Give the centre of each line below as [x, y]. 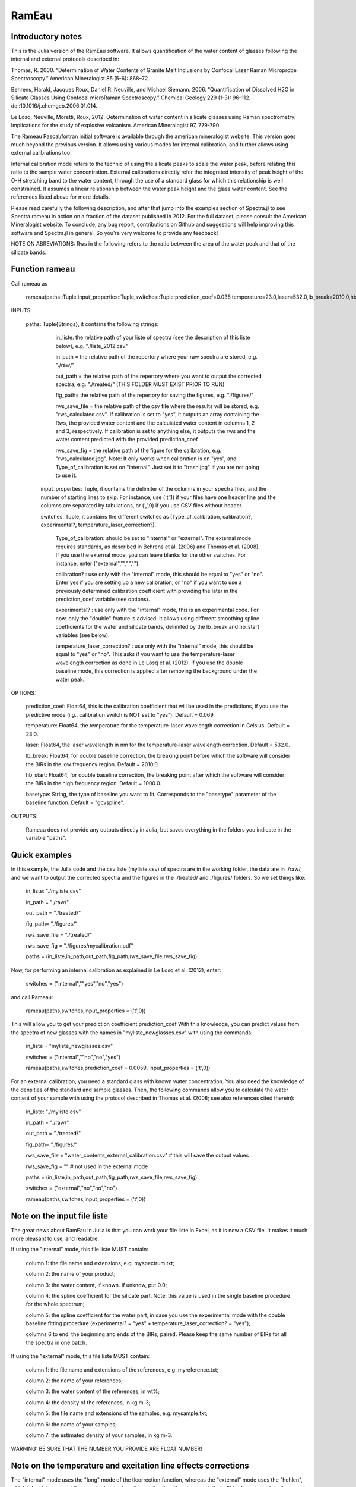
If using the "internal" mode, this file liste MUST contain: [80, 1250]
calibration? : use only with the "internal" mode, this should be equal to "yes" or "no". [159, 574]
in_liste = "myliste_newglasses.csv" [69, 1046]
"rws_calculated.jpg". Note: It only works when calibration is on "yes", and [146, 459]
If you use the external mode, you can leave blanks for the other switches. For [151, 555]
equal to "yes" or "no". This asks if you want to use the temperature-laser [145, 654]
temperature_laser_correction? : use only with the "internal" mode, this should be [155, 646]
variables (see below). [82, 635]
